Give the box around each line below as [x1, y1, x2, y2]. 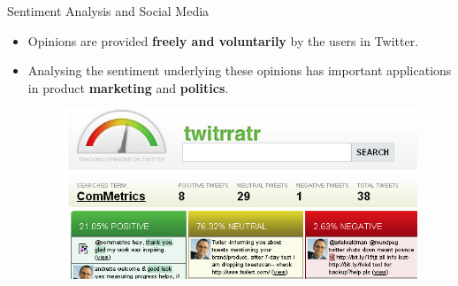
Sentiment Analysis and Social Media [7, 2, 210, 19]
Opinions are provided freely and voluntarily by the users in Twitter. [27, 31, 419, 50]
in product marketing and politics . [27, 78, 229, 97]
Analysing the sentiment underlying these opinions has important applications [27, 61, 452, 80]
